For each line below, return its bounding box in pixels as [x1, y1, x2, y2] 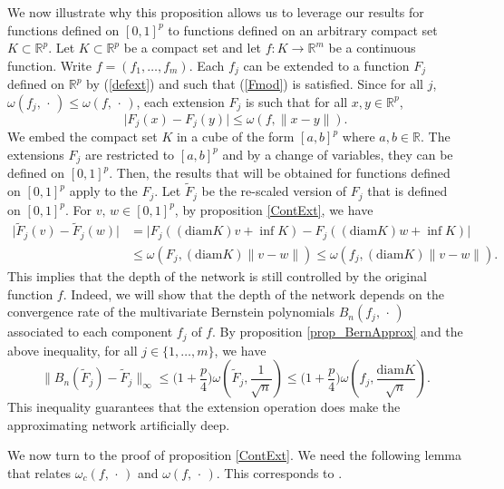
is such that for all [245, 92, 348, 111]
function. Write [7, 55, 92, 74]
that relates [7, 463, 72, 482]
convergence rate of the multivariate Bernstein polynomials [7, 302, 334, 321]
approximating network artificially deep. [7, 415, 230, 434]
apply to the [69, 181, 138, 200]
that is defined [367, 181, 448, 200]
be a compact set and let [123, 38, 262, 57]
